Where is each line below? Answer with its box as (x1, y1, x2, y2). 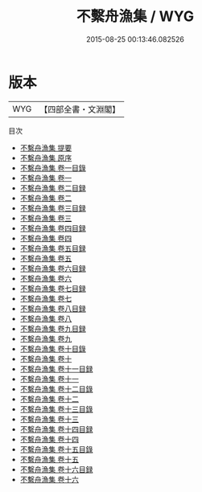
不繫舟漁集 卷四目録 (19, 223, 86, 233)
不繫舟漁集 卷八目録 (19, 303, 86, 314)
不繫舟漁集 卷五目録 (19, 243, 86, 253)
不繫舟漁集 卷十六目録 (19, 464, 93, 474)
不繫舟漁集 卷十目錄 (19, 343, 86, 354)
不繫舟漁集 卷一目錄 (19, 162, 86, 173)
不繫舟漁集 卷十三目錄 (19, 404, 93, 414)
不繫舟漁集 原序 (19, 153, 72, 162)
